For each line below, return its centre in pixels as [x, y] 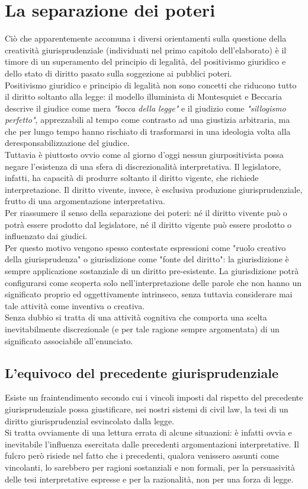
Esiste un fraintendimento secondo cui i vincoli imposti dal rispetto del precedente [154, 397]
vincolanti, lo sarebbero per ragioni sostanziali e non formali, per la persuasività [150, 467]
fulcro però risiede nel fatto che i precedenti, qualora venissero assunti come [142, 455]
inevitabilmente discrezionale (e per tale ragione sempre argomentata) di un [142, 328]
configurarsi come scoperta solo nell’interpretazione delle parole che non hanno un [153, 282]
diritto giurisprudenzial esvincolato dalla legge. [90, 420]
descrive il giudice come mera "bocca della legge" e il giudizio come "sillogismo [145, 108]
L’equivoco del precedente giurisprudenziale [142, 372]
